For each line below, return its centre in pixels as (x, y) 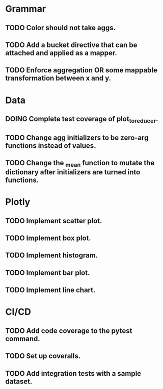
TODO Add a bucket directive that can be (71, 45)
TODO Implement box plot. (48, 238)
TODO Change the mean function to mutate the (80, 164)
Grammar (26, 9)
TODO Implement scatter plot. (54, 221)
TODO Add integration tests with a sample (73, 373)
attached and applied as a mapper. (61, 53)
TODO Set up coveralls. (43, 356)
